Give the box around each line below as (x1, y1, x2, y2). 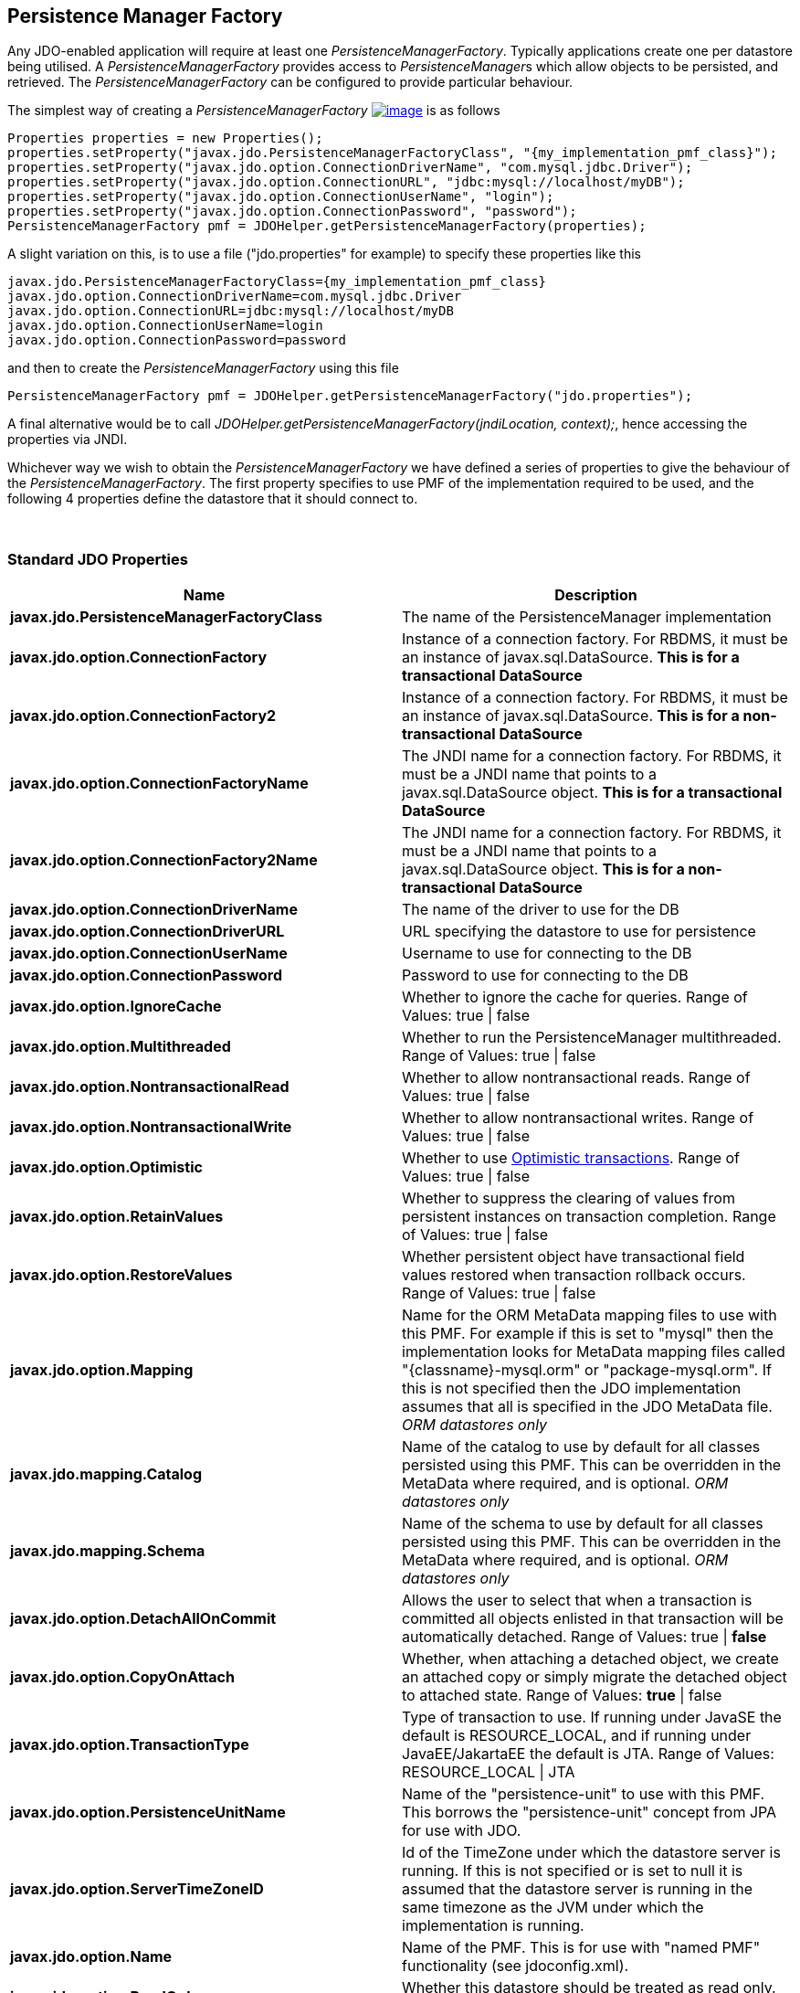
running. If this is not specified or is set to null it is (402, 1861, 743, 1881)
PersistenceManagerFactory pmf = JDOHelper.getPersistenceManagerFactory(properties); (7, 218, 647, 234)
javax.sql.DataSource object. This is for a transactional (402, 783, 783, 802)
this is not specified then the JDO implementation (402, 1379, 742, 1398)
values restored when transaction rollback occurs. (402, 1266, 746, 1285)
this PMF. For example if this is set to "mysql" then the (402, 1324, 774, 1343)
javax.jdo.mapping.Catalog (10, 1465, 202, 1484)
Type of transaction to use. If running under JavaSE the (402, 1708, 782, 1727)
